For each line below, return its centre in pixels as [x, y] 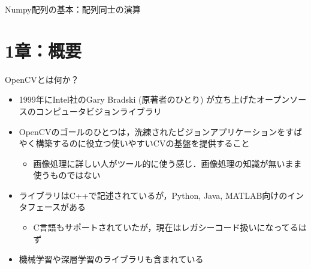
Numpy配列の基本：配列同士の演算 [73, 9]
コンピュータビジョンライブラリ [99, 111]
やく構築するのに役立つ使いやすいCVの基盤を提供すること [134, 143]
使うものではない [67, 175]
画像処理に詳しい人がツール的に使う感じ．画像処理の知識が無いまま [167, 163]
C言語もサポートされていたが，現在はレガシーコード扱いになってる [166, 227]
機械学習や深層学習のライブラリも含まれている [111, 259]
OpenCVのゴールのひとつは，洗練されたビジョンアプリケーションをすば [161, 131]
